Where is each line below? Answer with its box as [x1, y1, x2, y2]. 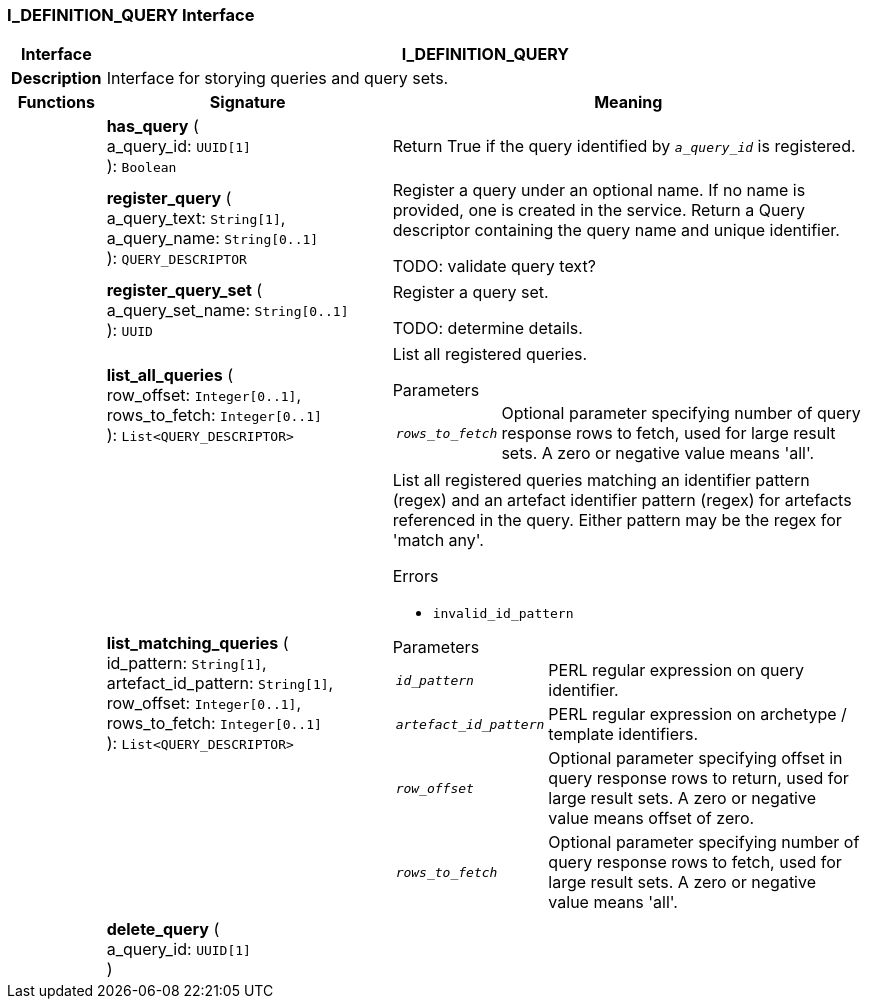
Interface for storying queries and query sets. [106, 68, 449, 89]
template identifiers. [548, 724, 699, 745]
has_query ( [106, 116, 199, 137]
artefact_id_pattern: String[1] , [106, 672, 334, 693]
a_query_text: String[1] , [106, 208, 286, 229]
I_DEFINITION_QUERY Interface [7, 5, 255, 25]
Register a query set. [392, 282, 549, 303]
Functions [17, 92, 95, 113]
